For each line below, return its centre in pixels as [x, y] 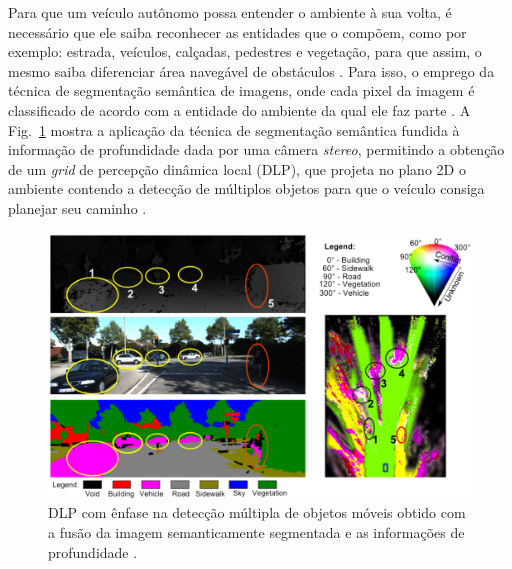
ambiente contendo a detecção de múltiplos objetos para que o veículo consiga [246, 188]
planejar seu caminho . [77, 207]
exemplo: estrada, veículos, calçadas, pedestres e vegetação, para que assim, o [245, 51]
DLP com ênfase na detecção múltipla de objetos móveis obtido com [257, 512]
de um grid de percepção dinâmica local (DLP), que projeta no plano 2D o [237, 168]
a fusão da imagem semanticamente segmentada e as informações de [256, 531]
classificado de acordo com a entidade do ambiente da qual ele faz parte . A [239, 109]
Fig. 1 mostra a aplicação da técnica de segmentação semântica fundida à [234, 129]
